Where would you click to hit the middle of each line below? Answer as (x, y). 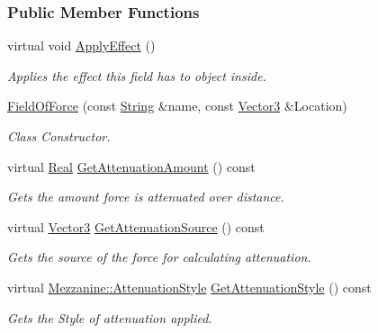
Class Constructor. (59, 136)
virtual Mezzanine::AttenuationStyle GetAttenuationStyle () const (189, 287)
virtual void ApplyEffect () (81, 45)
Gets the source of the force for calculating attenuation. (159, 257)
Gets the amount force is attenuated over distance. (146, 197)
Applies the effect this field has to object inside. (137, 75)
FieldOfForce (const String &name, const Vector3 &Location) (177, 106)
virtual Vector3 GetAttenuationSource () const (136, 226)
